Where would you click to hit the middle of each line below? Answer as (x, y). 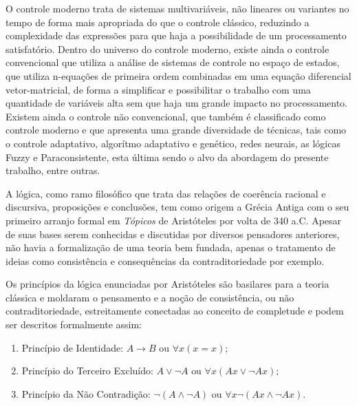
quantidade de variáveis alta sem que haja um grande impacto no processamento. (177, 103)
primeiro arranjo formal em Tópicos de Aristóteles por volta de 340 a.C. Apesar (174, 220)
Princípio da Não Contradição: (86, 393)
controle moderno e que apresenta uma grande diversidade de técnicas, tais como (176, 130)
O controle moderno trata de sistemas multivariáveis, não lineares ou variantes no (177, 8)
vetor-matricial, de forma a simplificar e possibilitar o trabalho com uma (158, 89)
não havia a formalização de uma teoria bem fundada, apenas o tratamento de (171, 247)
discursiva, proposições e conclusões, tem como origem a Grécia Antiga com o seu (177, 207)
